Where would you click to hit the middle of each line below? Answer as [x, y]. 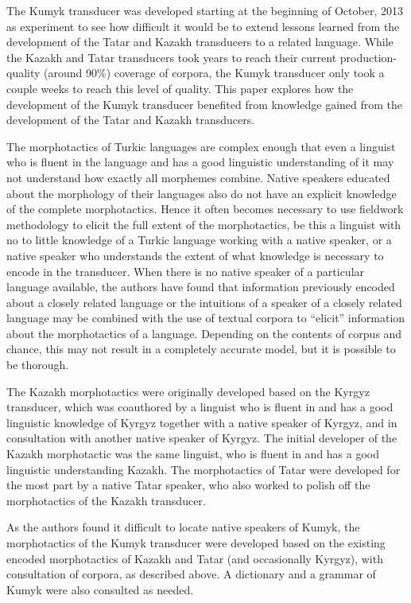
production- [368, 57]
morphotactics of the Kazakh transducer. [106, 500]
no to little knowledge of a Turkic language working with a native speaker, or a [199, 240]
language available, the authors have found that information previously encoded [201, 287]
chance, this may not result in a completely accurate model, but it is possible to [201, 349]
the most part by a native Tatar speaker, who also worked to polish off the [188, 485]
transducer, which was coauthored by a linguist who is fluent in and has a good [200, 407]
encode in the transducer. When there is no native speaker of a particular [186, 271]
